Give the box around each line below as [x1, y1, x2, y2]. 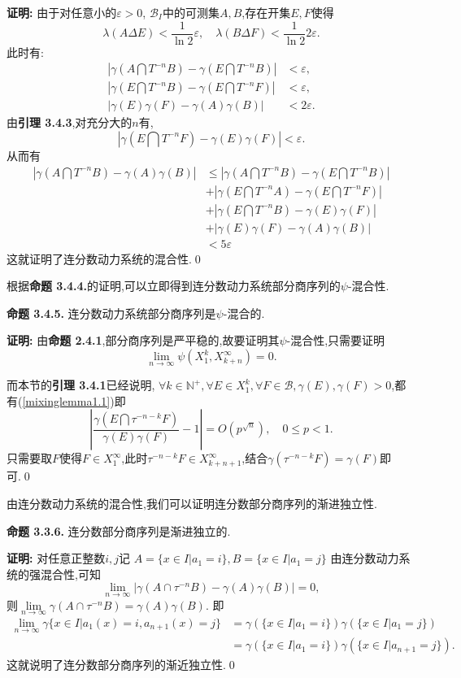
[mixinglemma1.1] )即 [22, 392, 126, 409]
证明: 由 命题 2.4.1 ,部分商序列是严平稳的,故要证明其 [7, 332, 280, 349]
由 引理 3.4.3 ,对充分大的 [7, 114, 133, 131]
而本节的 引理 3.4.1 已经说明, [7, 376, 155, 393]
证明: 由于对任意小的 [7, 4, 117, 20]
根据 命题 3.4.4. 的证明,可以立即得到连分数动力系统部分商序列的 [7, 277, 341, 294]
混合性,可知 [40, 565, 101, 582]
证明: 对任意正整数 [7, 550, 106, 567]
